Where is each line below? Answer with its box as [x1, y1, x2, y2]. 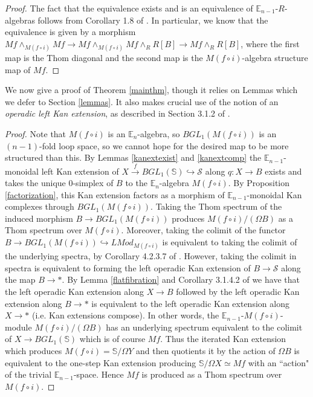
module [5, 320, 32, 333]
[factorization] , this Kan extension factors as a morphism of [5, 188, 225, 201]
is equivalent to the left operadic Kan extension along [91, 297, 289, 309]
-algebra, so [137, 127, 180, 140]
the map [5, 273, 36, 286]
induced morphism [5, 211, 73, 224]
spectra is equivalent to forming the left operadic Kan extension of [5, 261, 251, 274]
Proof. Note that [5, 127, 66, 140]
